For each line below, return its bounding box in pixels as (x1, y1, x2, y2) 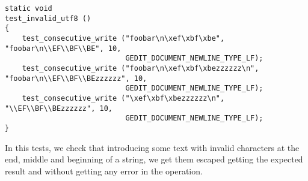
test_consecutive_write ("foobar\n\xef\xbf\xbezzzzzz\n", (22, 64, 259, 73)
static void (5, 4, 52, 13)
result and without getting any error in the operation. (5, 164, 203, 177)
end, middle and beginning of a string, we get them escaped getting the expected (5, 153, 303, 165)
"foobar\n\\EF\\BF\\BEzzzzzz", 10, (5, 74, 147, 83)
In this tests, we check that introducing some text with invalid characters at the (5, 141, 300, 153)
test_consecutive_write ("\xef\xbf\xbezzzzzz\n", (22, 93, 225, 102)
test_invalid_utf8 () (5, 14, 91, 23)
